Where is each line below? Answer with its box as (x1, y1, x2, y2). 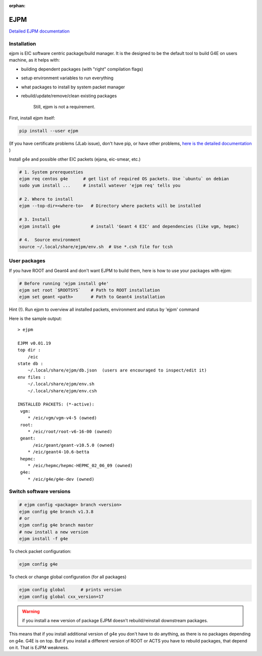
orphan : (9, 3, 26, 8)
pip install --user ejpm (19, 128, 79, 134)
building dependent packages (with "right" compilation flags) (21, 66, 143, 72)
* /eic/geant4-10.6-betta (27, 449, 90, 455)
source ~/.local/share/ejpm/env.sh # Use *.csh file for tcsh (19, 244, 173, 250)
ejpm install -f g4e (19, 536, 68, 541)
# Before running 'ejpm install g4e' (19, 281, 109, 286)
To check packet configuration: (9, 549, 71, 555)
